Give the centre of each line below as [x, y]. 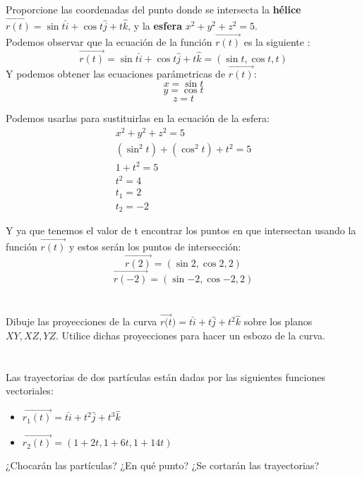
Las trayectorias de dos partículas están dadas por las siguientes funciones [165, 376]
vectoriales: [30, 391]
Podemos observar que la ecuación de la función [109, 41]
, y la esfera [155, 25]
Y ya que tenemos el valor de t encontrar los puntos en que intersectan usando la [181, 230]
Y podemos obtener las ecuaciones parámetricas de [116, 73]
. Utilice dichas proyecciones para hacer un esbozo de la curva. [191, 336]
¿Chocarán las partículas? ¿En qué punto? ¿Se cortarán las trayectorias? [163, 465]
